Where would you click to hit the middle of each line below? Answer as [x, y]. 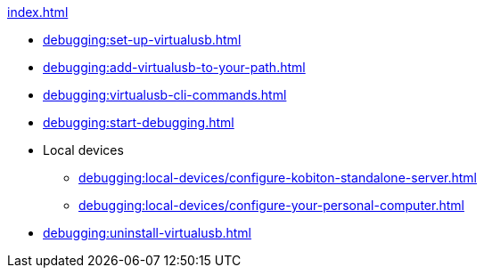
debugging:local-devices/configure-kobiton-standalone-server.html [278, 178]
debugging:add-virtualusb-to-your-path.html [174, 67]
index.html [38, 12]
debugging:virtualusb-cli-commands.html [165, 95]
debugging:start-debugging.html [139, 122]
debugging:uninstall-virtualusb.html [148, 233]
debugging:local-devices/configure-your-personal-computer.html [271, 205]
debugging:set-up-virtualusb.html [142, 40]
